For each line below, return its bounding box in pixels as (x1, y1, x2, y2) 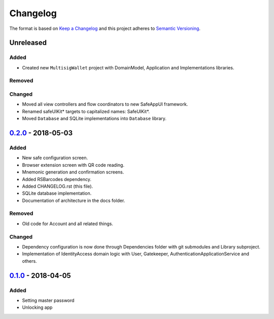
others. (22, 258, 38, 264)
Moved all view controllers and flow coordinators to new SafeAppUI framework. (22, 101, 188, 108)
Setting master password (22, 297, 75, 303)
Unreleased (9, 39, 47, 47)
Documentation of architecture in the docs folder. (22, 197, 125, 203)
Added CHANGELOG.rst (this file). (22, 183, 93, 189)
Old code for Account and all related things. (22, 221, 114, 227)
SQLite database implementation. (22, 190, 92, 196)
